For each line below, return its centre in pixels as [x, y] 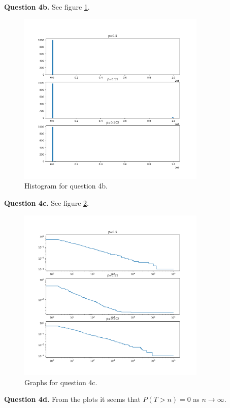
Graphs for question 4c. [61, 382]
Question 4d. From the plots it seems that [72, 399]
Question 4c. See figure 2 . [46, 203]
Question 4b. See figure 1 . [47, 7]
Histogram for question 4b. [66, 186]
